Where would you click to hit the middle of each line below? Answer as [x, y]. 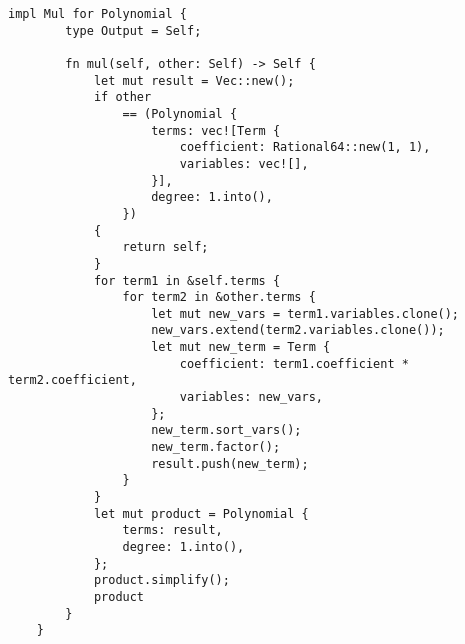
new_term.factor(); [216, 447]
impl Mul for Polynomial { [97, 14]
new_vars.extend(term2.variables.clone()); [298, 330]
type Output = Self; [133, 30]
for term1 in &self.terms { [187, 280]
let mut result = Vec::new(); [194, 80]
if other [122, 97]
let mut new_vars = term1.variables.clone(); [305, 313]
